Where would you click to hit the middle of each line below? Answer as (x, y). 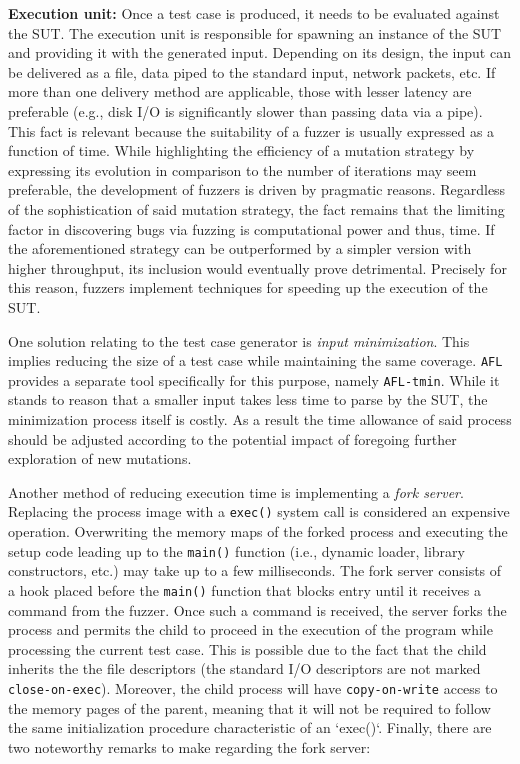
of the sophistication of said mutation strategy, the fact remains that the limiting (256, 208)
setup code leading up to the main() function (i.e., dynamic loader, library (236, 550)
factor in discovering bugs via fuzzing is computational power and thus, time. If (251, 228)
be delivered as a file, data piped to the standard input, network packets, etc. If (252, 71)
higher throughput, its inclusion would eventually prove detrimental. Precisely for (257, 267)
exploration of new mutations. (100, 458)
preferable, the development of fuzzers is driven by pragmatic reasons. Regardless (257, 189)
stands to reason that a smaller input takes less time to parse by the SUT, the (248, 399)
